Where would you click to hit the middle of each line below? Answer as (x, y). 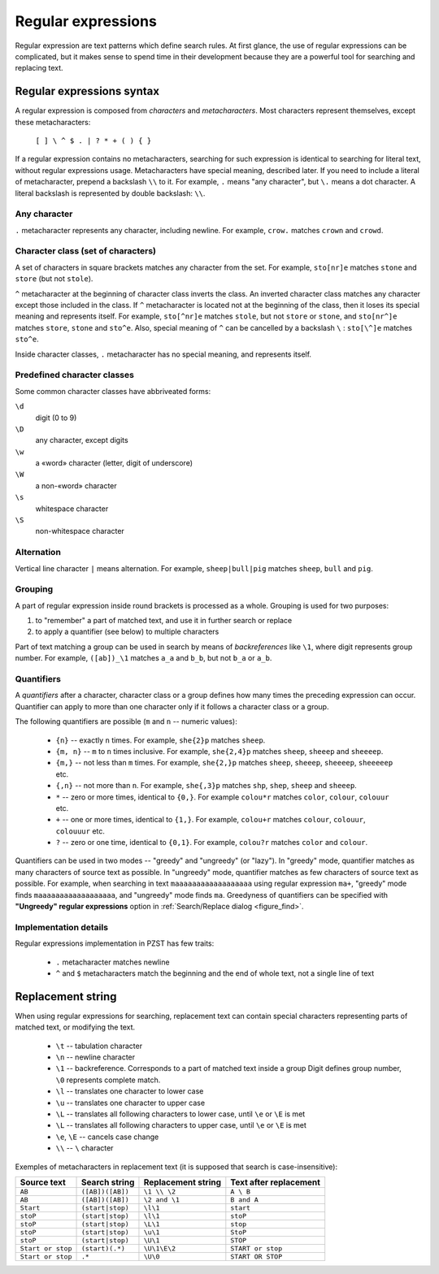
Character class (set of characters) (86, 251)
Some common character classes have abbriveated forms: (113, 391)
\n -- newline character (96, 1057)
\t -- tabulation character (99, 1046)
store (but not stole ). (54, 279)
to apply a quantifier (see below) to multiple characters (127, 632)
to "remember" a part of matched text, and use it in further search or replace (164, 621)
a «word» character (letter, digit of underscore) (114, 463)
